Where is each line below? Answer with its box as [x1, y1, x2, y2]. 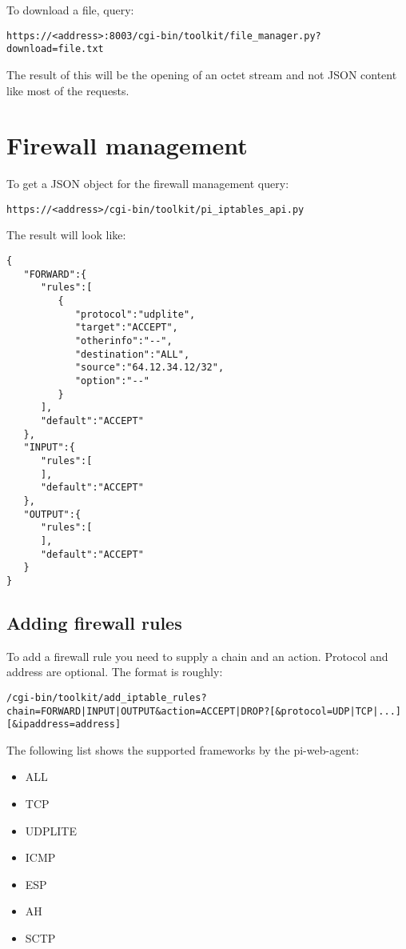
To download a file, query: [6, 2, 134, 18]
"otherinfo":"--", [74, 335, 173, 346]
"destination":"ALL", [74, 348, 190, 360]
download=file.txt [6, 43, 104, 55]
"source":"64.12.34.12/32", [74, 362, 225, 374]
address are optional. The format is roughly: [6, 663, 223, 680]
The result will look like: [6, 226, 126, 243]
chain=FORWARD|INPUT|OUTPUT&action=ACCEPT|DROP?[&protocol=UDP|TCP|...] [6, 705, 401, 717]
